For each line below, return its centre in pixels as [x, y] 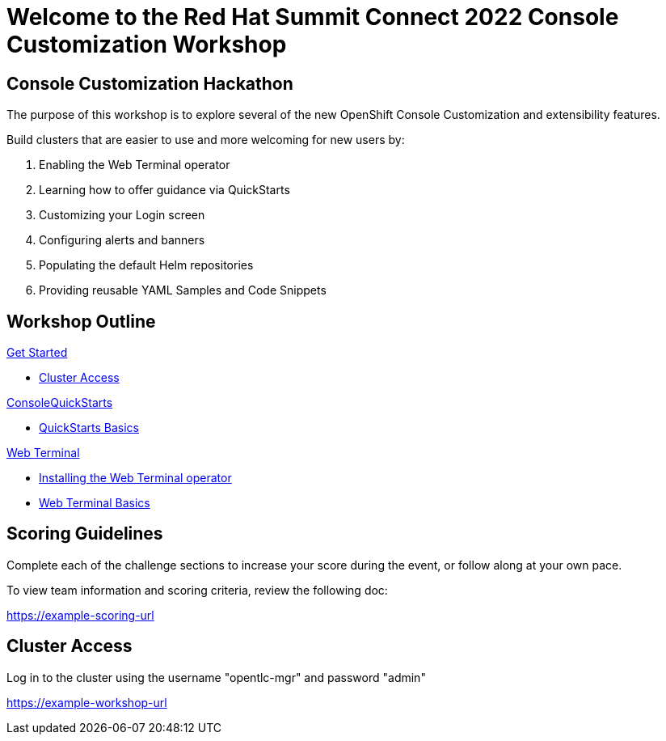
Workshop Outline [81, 321]
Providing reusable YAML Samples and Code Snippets [183, 290]
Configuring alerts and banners [122, 240]
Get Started [37, 353]
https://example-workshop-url [87, 702]
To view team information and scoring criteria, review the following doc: [197, 590]
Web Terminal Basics [95, 503]
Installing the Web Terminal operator [135, 478]
